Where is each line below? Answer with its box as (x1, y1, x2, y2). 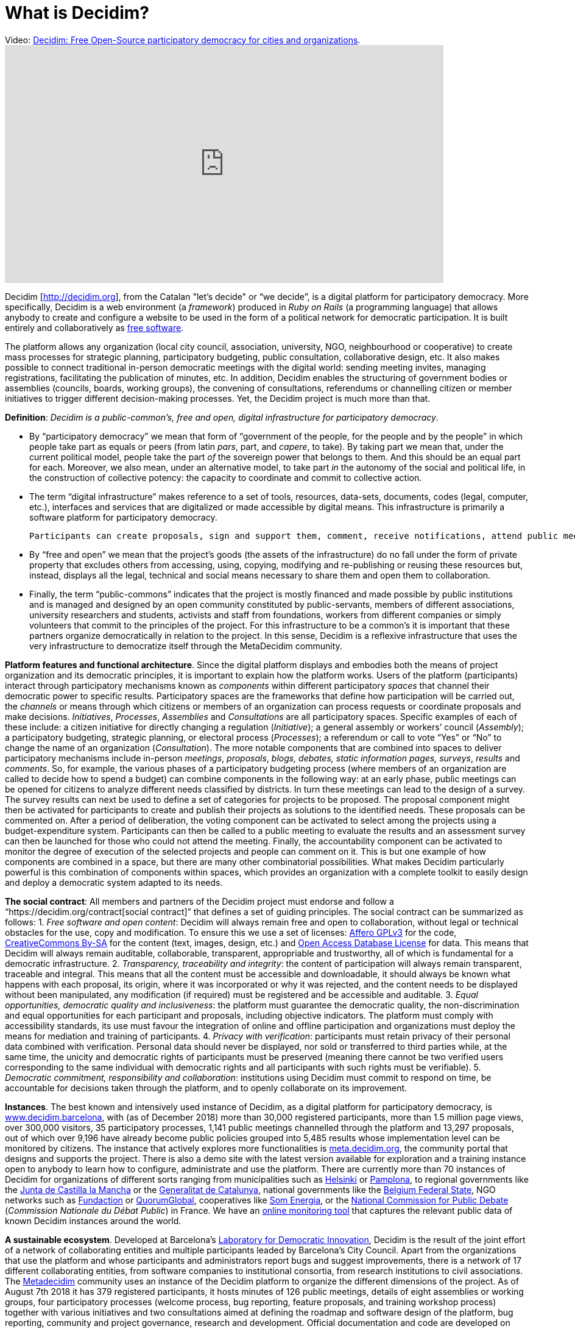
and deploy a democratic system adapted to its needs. (5, 877, 223, 888)
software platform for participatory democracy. (29, 511, 217, 522)
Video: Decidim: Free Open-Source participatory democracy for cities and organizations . (5, 34, 361, 45)
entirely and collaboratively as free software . (5, 322, 184, 333)
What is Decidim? (5, 2, 149, 23)
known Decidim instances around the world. (5, 1215, 182, 1226)
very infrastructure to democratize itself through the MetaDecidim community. (29, 640, 342, 651)
